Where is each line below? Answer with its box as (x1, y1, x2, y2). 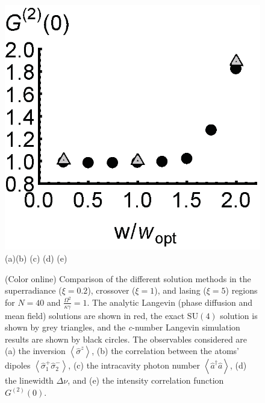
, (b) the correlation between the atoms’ (92, 344, 240, 357)
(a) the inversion (5, 344, 66, 357)
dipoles (5, 359, 31, 372)
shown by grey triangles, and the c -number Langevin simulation (5, 321, 240, 334)
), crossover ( (87, 284, 136, 297)
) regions (225, 284, 258, 297)
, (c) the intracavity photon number (68, 359, 201, 372)
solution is (220, 309, 258, 321)
